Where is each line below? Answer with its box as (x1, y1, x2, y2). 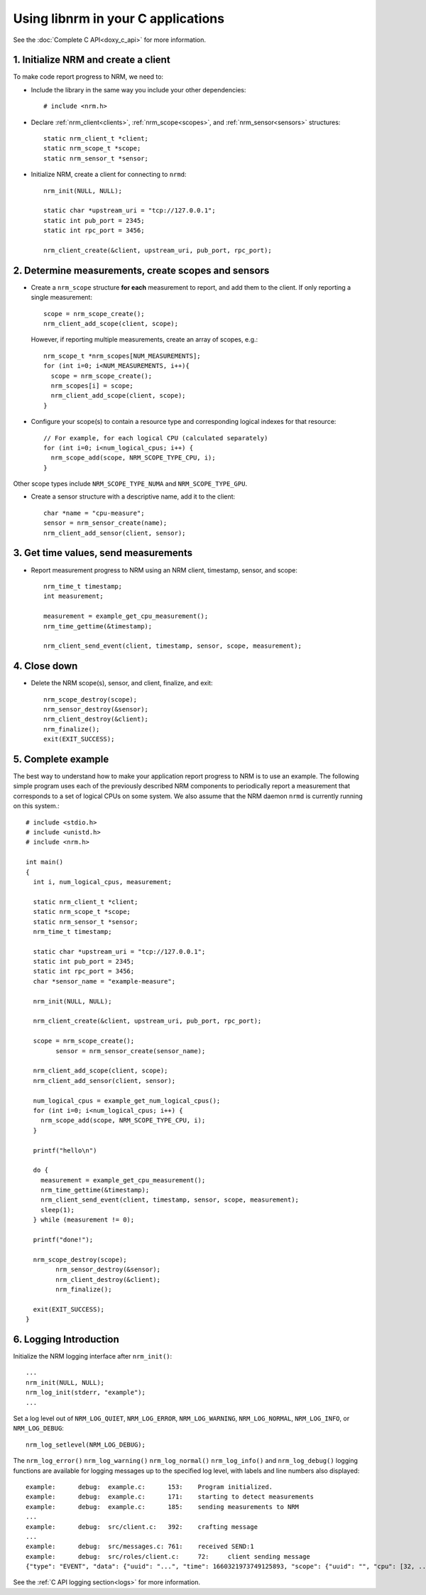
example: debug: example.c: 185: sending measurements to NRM (26, 1503, 300, 1510)
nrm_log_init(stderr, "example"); (26, 1388, 146, 1397)
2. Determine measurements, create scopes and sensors (13, 264, 270, 276)
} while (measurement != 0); (33, 1216, 135, 1224)
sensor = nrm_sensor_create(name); (43, 519, 168, 527)
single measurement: (31, 293, 92, 302)
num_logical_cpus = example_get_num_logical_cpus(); (33, 1096, 221, 1104)
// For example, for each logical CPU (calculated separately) (43, 434, 268, 442)
